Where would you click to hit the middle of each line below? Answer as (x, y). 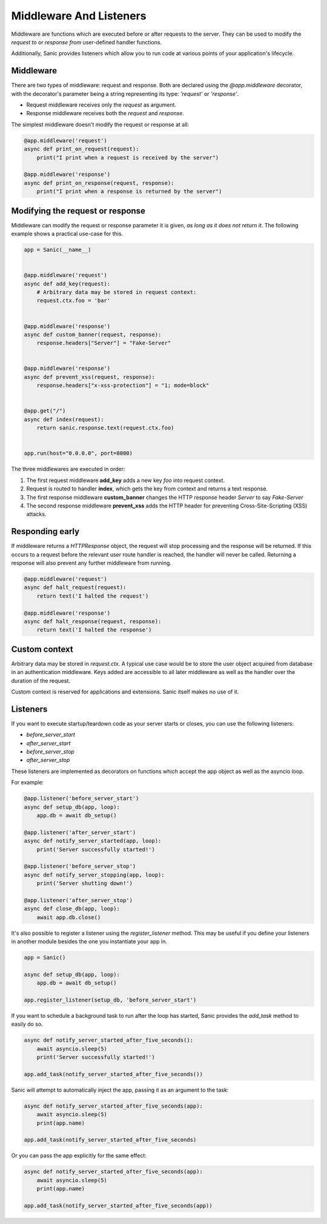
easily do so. (27, 1024)
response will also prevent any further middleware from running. (91, 563)
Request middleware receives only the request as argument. (101, 105)
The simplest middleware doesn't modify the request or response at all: (100, 124)
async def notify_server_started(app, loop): (93, 841)
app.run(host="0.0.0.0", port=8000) (78, 453)
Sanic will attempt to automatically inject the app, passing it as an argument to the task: (120, 1090)
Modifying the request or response (78, 211)
